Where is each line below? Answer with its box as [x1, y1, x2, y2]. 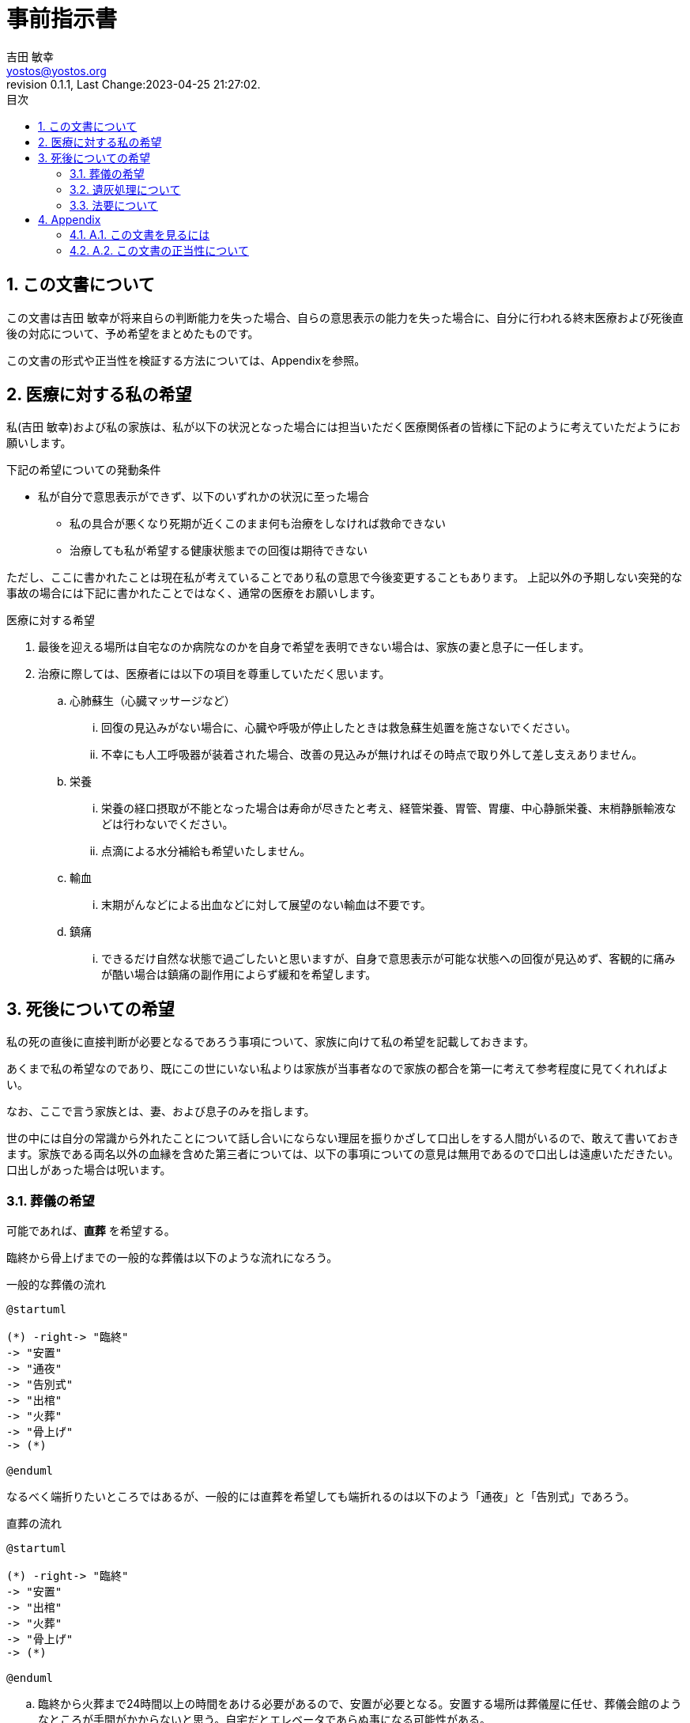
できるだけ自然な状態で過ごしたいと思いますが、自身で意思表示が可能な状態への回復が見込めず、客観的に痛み [101, 952, 676, 966]
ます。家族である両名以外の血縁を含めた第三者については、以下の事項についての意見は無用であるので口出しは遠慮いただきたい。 [6, 1147, 680, 1161]
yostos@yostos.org [6, 63, 107, 78]
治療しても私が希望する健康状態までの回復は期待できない [70, 543, 368, 558]
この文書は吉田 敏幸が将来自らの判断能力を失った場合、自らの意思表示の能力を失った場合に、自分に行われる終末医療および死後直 [6, 310, 684, 324]
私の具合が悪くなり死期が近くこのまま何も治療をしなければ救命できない [70, 517, 446, 531]
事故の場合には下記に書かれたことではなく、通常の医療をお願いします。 [6, 586, 382, 600]
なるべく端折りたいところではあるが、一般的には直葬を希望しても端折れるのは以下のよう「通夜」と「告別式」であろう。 [6, 1490, 635, 1504]
